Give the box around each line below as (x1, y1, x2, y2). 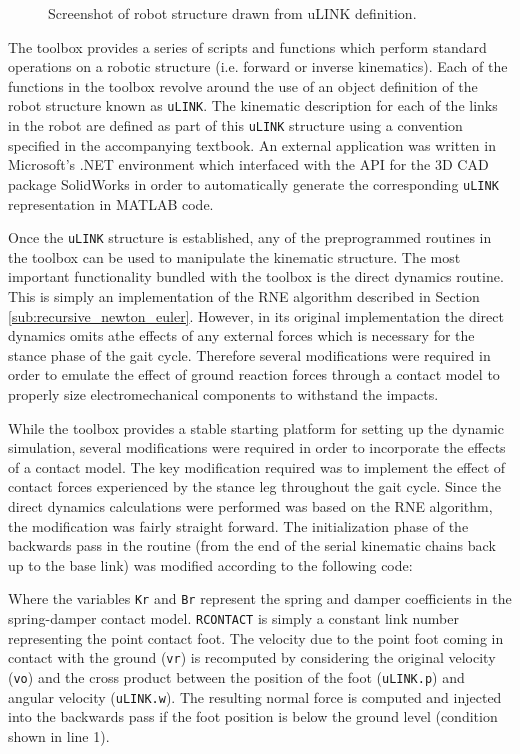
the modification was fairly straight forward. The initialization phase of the (8, 515, 469, 536)
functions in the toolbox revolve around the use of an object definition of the (8, 75, 478, 96)
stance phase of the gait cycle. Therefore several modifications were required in (8, 344, 491, 365)
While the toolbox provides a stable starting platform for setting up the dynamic (8, 417, 504, 438)
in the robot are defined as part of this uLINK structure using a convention (8, 115, 463, 136)
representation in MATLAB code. (8, 193, 214, 214)
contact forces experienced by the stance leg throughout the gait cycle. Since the (8, 476, 501, 497)
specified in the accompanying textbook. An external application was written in (8, 134, 496, 155)
